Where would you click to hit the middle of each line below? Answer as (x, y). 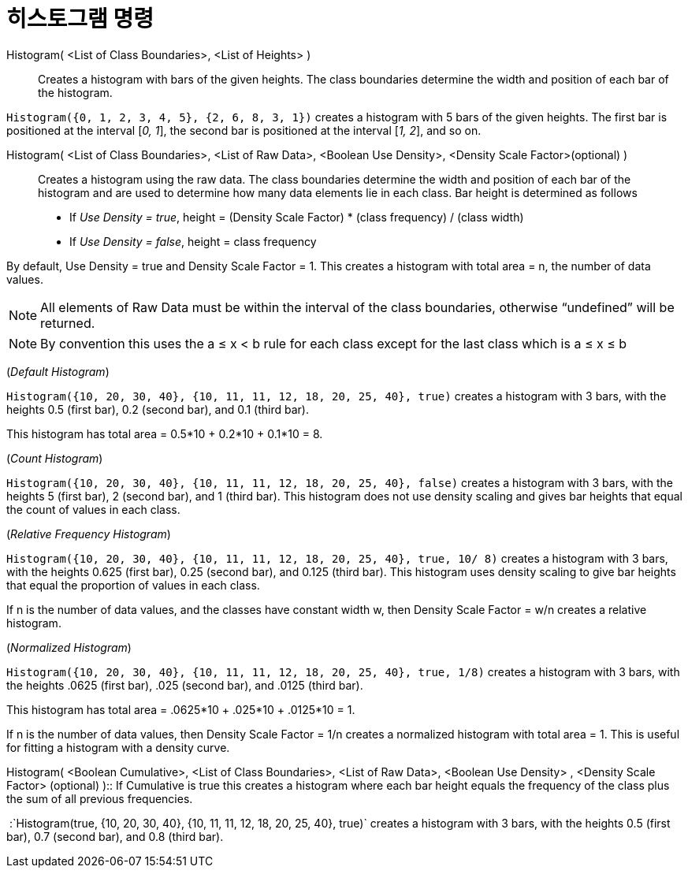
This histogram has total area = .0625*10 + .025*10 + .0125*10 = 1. (181, 709)
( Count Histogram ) (55, 458)
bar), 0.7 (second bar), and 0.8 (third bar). (115, 836)
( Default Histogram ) (58, 371)
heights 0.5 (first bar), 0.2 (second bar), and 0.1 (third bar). (158, 409)
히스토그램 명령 (80, 19)
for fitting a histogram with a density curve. (118, 747)
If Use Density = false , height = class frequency (193, 241)
